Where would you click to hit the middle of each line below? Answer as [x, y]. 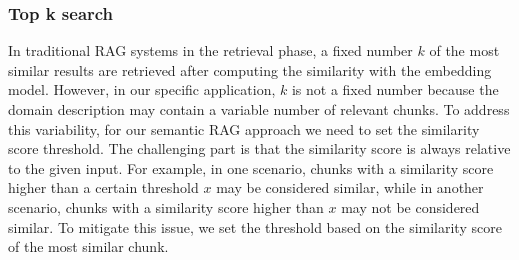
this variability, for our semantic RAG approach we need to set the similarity [244, 128]
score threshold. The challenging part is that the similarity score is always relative [259, 148]
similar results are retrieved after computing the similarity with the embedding [250, 69]
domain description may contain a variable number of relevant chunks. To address [259, 109]
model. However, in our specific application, [142, 89]
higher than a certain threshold [103, 187]
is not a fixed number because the [395, 89]
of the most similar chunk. [88, 246]
